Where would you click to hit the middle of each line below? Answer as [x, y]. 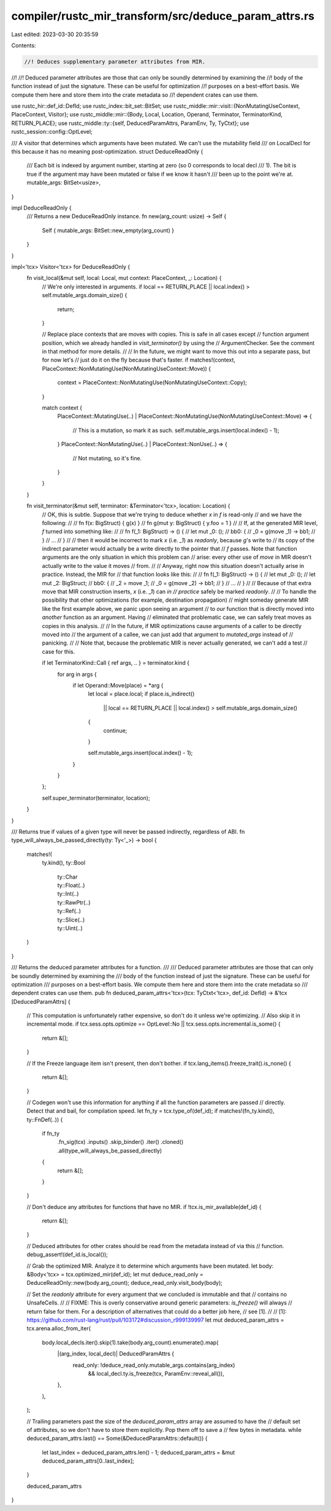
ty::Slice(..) [71, 920]
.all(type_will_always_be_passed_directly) [110, 1150]
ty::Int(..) [68, 894]
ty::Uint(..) [70, 928]
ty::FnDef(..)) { [45, 1119]
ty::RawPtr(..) [74, 902]
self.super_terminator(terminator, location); [96, 798]
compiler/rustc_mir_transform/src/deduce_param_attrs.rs [163, 16]
